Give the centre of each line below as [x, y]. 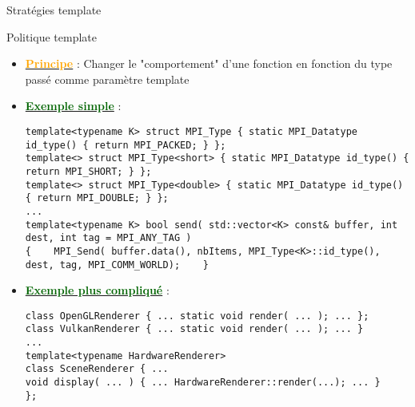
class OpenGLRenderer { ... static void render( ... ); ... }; [197, 316]
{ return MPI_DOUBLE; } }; [97, 198]
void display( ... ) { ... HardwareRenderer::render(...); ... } [203, 383]
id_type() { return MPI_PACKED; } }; [126, 145]
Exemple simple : [73, 106]
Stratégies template [54, 10]
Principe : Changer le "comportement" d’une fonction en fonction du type [209, 63]
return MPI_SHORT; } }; [88, 171]
